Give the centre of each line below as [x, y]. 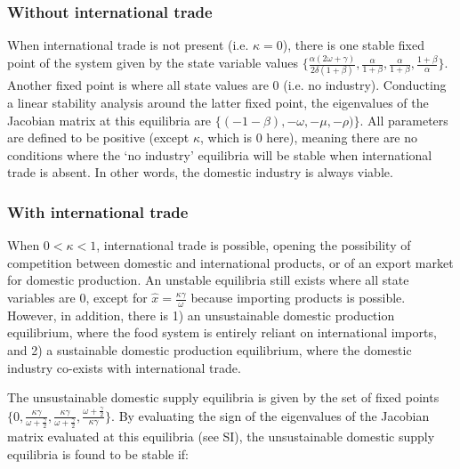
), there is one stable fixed [353, 45]
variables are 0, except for [77, 297]
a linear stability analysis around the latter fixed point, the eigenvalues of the [218, 103]
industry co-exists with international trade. [124, 367]
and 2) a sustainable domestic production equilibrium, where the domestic [210, 350]
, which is [226, 137]
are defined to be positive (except [98, 137]
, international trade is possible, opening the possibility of [254, 245]
